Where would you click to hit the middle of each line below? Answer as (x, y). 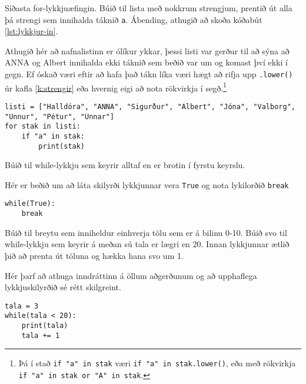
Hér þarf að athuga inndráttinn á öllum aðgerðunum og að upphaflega (131, 275)
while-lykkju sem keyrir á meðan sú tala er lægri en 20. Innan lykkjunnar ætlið (147, 244)
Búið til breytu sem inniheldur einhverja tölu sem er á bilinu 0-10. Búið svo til (146, 232)
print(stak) (62, 146)
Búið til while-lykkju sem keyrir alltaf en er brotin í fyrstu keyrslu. (125, 165)
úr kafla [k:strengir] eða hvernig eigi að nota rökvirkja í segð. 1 (116, 87)
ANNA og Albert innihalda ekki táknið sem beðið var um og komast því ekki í (146, 62)
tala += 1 (41, 335)
